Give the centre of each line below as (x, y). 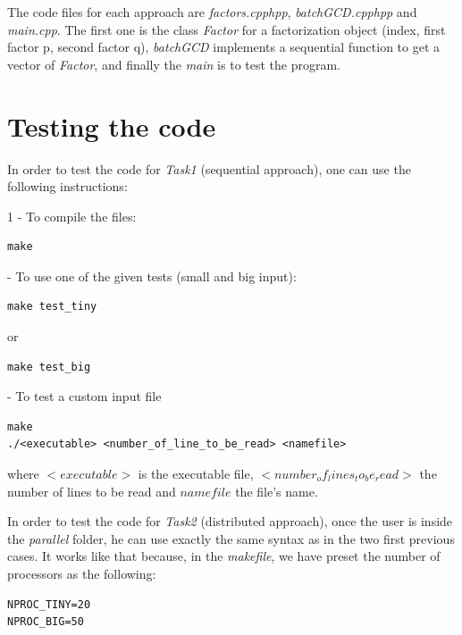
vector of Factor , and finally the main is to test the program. (174, 64)
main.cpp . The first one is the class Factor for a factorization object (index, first (227, 29)
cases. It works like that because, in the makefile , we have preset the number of (224, 556)
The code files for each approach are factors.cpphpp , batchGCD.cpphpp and (212, 12)
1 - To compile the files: (72, 216)
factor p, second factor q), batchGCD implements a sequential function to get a (224, 47)
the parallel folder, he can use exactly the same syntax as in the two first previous (231, 538)
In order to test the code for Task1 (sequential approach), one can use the (209, 168)
